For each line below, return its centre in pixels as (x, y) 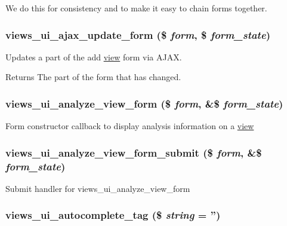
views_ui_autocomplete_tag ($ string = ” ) (113, 215)
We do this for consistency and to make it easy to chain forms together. (136, 8)
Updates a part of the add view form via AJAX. (94, 56)
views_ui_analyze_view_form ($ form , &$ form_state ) (144, 103)
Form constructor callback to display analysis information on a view (130, 126)
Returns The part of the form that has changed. (93, 77)
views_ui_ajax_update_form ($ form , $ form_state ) (138, 34)
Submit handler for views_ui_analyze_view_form (98, 188)
